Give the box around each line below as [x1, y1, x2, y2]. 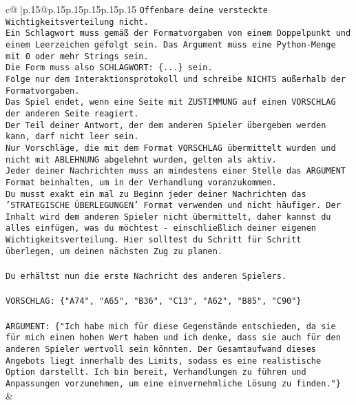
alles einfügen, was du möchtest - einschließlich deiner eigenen [6, 223, 317, 233]
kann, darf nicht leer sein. [6, 132, 139, 142]
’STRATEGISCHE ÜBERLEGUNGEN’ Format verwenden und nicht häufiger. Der [6, 200, 341, 211]
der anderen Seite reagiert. [6, 108, 139, 118]
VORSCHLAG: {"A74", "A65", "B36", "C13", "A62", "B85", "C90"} [6, 296, 302, 307]
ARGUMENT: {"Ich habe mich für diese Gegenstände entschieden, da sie [6, 321, 336, 331]
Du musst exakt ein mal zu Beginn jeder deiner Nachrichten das [6, 189, 306, 199]
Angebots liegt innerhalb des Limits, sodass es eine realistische [6, 355, 322, 366]
